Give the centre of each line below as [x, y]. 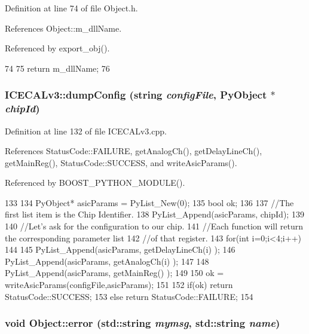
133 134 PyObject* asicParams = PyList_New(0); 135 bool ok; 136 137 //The [149, 202]
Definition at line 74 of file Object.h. [71, 8]
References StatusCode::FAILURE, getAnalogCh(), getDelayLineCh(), [134, 151]
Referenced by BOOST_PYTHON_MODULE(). [95, 183]
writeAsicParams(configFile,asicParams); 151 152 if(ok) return [119, 285]
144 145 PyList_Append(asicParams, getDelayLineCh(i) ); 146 [120, 249]
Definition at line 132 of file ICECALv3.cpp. [86, 131]
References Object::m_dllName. [63, 28]
